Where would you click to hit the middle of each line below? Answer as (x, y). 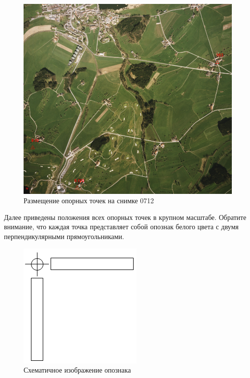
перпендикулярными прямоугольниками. (64, 236)
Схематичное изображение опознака (77, 370)
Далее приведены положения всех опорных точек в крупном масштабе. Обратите (125, 217)
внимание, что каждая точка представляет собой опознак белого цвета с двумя (121, 227)
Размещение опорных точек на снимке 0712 (89, 201)
